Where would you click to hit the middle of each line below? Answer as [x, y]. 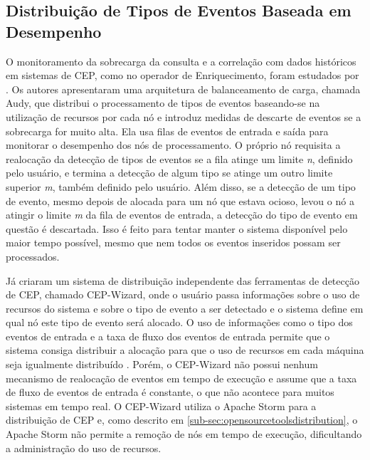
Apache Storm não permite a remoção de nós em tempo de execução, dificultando [184, 434]
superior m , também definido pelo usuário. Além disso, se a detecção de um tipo [181, 186]
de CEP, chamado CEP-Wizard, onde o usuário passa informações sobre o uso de [183, 294]
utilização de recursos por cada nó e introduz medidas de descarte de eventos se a [184, 116]
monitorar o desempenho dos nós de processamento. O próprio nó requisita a [173, 145]
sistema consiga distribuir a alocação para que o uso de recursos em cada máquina [185, 350]
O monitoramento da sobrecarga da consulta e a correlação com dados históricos [181, 61]
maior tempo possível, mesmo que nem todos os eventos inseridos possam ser [173, 242]
